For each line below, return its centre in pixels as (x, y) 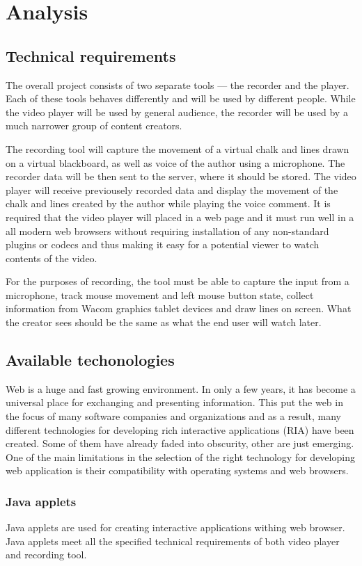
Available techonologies (90, 360)
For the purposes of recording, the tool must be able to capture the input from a (178, 281)
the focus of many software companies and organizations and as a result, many (174, 416)
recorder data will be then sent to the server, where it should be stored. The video (181, 176)
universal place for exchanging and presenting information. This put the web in (174, 402)
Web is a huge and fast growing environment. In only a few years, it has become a (181, 388)
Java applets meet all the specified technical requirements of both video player (173, 541)
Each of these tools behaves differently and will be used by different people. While (181, 98)
